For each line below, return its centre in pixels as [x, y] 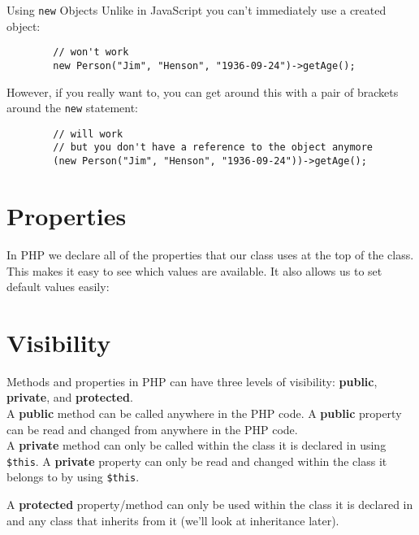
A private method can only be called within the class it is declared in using [197, 445]
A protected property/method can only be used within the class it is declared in [210, 505]
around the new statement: [73, 108]
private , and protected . [70, 397]
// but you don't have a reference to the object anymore [213, 148]
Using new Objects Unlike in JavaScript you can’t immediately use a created [197, 10]
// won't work [91, 52]
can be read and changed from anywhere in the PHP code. [152, 429]
